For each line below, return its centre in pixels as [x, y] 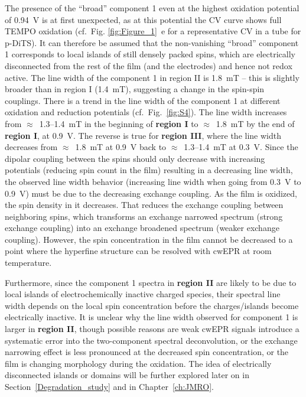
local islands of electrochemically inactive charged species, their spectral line [143, 294]
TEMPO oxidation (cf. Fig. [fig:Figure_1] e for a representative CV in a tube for [153, 31]
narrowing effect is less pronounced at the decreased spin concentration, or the [147, 352]
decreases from [31, 147]
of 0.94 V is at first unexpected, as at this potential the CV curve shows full [143, 19]
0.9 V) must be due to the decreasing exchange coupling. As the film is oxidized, [151, 193]
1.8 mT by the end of [255, 123]
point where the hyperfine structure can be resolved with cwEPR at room [138, 251]
